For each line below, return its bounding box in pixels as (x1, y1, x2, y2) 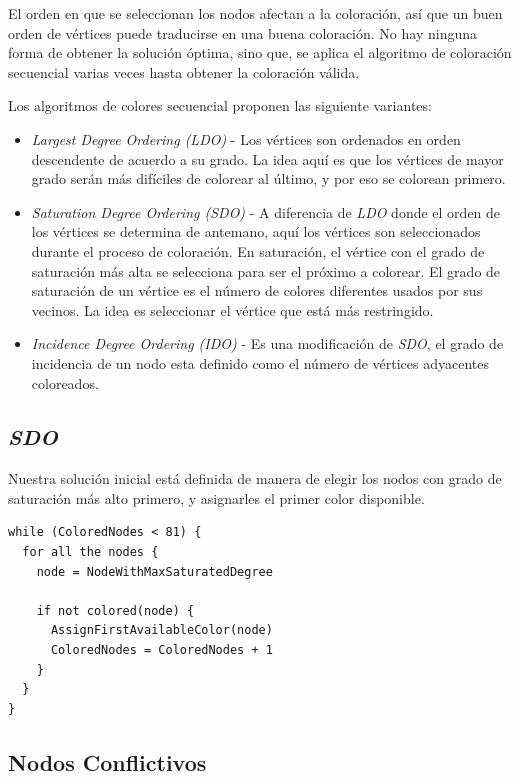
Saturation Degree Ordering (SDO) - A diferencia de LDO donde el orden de (31, 201, 501, 222)
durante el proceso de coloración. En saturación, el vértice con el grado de (31, 240, 485, 261)
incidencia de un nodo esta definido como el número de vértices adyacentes (31, 352, 490, 373)
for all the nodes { (22, 545, 159, 560)
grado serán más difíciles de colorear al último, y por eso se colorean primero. (31, 168, 506, 189)
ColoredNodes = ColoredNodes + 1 (50, 643, 273, 658)
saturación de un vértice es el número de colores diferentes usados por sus (31, 280, 483, 301)
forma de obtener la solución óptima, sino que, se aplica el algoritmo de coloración (8, 42, 512, 63)
